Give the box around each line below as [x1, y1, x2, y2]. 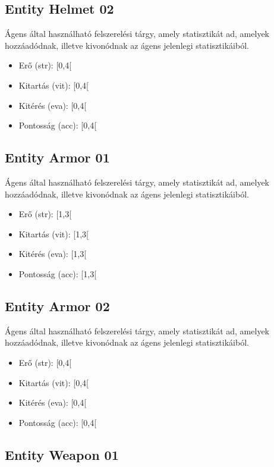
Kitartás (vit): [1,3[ [18, 227, 89, 240]
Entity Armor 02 [5, 296, 110, 315]
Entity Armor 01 [5, 148, 110, 167]
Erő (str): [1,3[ [18, 208, 72, 220]
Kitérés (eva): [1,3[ [18, 247, 87, 260]
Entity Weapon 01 [5, 445, 119, 463]
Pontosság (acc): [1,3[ [18, 267, 97, 280]
